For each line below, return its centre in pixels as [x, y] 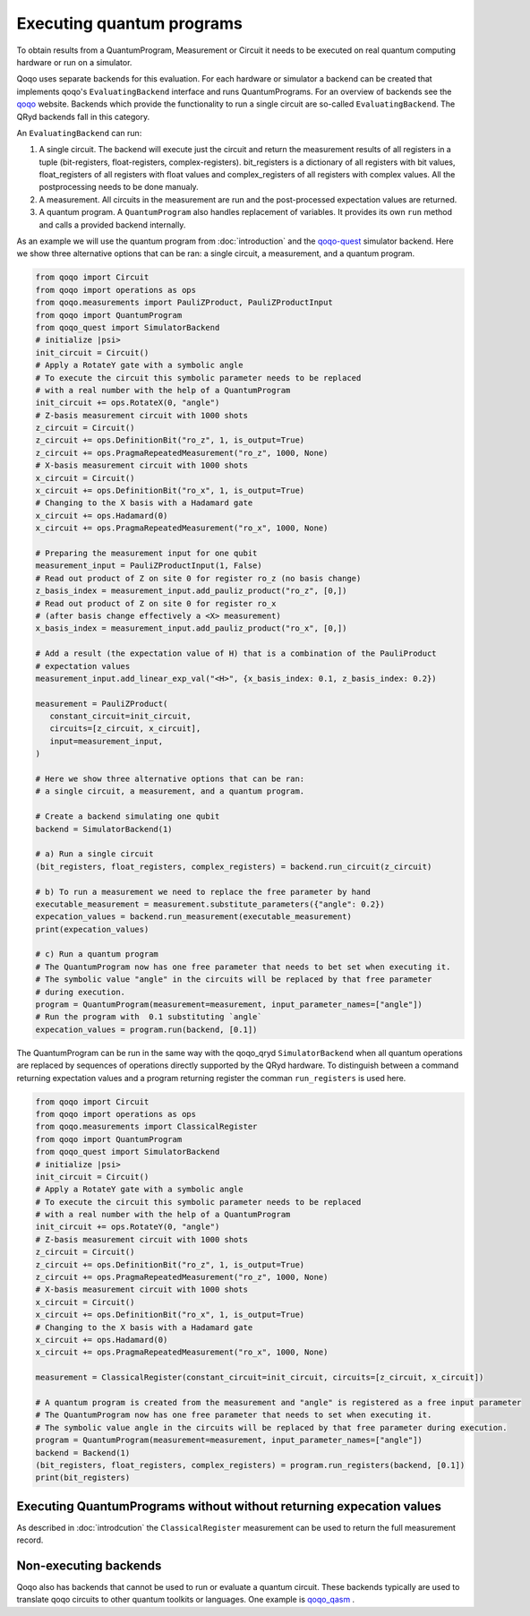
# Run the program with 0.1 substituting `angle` [149, 1017]
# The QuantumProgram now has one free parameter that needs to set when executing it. [234, 1415]
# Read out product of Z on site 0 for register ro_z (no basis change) [198, 578]
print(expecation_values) [92, 929]
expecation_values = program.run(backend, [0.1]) [146, 1029]
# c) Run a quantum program [97, 954]
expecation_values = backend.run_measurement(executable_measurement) [194, 917]
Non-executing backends [89, 1566]
